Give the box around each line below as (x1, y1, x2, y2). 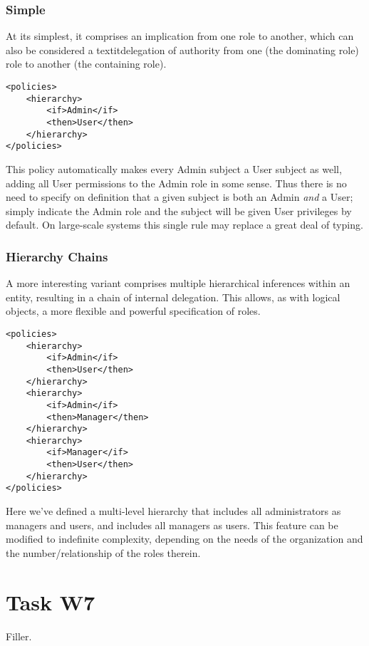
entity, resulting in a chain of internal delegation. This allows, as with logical (6, 289, 341, 304)
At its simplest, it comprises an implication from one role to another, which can (6, 28, 354, 43)
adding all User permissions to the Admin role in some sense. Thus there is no (6, 175, 347, 190)
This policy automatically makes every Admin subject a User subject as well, (6, 161, 342, 176)
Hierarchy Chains (6, 247, 108, 265)
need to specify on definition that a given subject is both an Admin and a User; (6, 189, 353, 204)
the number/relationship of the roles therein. (6, 545, 201, 560)
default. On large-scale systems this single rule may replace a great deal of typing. (6, 217, 363, 232)
